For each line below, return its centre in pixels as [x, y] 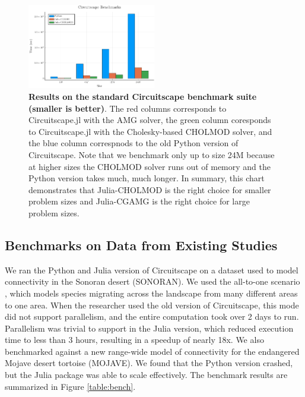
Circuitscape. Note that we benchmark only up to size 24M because [152, 154]
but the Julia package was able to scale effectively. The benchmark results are [146, 375]
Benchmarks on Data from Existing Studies [141, 245]
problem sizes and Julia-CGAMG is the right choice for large [139, 201]
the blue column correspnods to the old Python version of [134, 143]
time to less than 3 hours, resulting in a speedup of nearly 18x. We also [134, 340]
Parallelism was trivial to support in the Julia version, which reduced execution [149, 328]
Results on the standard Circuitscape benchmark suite [143, 96]
